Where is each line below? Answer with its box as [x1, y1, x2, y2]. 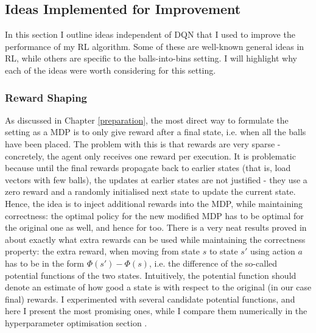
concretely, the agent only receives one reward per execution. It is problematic [5, 149, 296, 162]
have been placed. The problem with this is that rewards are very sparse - [5, 137, 281, 150]
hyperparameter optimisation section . [5, 316, 147, 329]
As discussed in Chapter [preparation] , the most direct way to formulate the [5, 113, 289, 126]
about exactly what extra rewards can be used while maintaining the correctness [5, 233, 306, 245]
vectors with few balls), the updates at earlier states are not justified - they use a [5, 173, 307, 186]
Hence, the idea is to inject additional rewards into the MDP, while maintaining [5, 197, 303, 209]
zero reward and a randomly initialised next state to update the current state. [5, 185, 296, 198]
